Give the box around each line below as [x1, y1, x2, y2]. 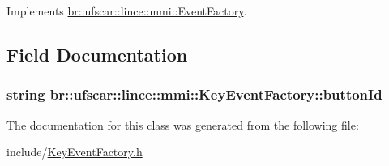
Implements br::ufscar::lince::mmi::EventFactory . [6, 2, 247, 19]
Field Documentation [6, 41, 188, 66]
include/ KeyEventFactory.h [6, 143, 143, 160]
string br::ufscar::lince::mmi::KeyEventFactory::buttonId [6, 84, 383, 104]
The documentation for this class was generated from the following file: [6, 116, 359, 133]
